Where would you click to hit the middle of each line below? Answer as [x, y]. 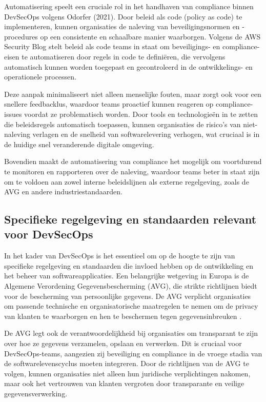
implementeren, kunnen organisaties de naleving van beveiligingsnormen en [122, 26]
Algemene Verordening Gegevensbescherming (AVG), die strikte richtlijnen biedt [131, 286]
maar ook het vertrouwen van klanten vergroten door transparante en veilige [124, 383]
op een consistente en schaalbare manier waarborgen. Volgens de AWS [150, 36]
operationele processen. [40, 77]
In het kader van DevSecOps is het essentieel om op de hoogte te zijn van [120, 256]
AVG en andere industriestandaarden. [64, 192]
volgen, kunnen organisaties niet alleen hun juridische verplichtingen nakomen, [127, 373]
